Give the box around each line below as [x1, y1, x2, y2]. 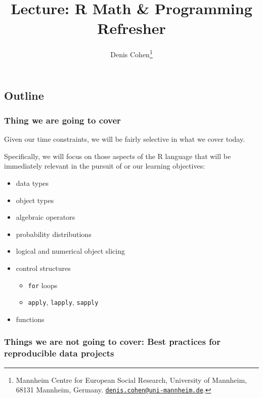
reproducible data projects [4, 347, 114, 360]
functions [16, 313, 45, 324]
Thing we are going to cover [4, 113, 121, 126]
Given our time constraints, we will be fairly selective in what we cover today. [4, 134, 245, 144]
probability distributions [16, 228, 92, 239]
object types [16, 194, 54, 205]
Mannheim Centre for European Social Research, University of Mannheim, [16, 374, 247, 385]
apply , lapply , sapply [28, 297, 99, 307]
